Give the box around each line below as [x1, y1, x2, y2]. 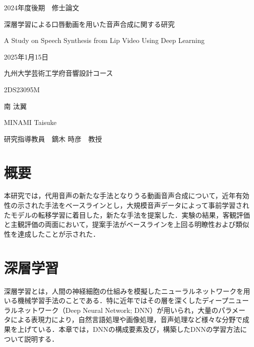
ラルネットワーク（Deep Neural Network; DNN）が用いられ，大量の [4, 305, 218, 315]
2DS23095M [4, 84, 40, 94]
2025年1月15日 [4, 51, 48, 61]
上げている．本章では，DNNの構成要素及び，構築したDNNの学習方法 [17, 324, 240, 334]
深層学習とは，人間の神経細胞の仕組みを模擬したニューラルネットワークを [4, 286, 243, 296]
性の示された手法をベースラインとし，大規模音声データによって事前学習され [4, 200, 250, 210]
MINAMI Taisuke [4, 117, 57, 127]
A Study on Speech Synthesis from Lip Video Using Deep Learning [4, 35, 205, 45]
